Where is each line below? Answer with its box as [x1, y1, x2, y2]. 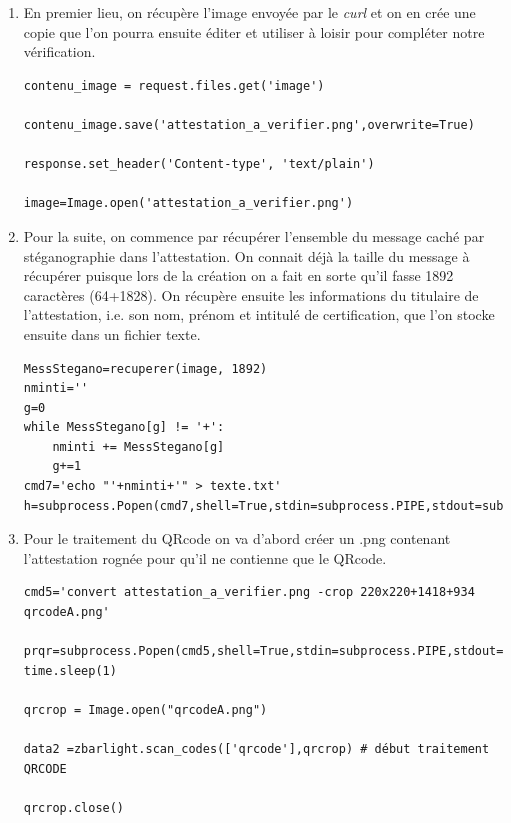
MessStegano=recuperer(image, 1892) [23, 361, 268, 376]
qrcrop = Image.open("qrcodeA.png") [23, 703, 268, 717]
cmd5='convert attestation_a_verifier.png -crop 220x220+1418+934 [23, 585, 475, 600]
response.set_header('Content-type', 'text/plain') [23, 157, 375, 172]
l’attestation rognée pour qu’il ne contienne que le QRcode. [23, 547, 387, 568]
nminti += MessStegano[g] [52, 439, 225, 454]
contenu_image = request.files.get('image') [23, 78, 325, 93]
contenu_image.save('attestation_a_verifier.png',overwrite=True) [23, 117, 475, 132]
